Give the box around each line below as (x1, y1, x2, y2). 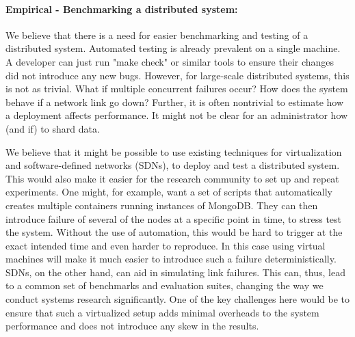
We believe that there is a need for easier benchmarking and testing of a (5, 27, 308, 42)
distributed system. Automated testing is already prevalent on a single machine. (5, 41, 341, 55)
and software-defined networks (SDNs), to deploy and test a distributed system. (5, 158, 340, 172)
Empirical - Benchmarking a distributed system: (5, 1, 238, 16)
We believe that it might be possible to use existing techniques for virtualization (5, 144, 342, 159)
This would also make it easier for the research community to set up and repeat (5, 171, 339, 185)
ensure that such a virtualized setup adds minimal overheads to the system (5, 305, 319, 319)
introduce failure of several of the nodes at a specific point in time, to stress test (5, 211, 342, 226)
